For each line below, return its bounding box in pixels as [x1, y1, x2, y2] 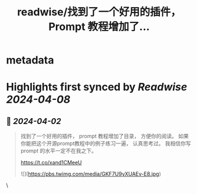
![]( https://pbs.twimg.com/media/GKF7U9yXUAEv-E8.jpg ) [20, 170, 161, 178]
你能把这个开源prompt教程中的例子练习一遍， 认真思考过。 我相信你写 [20, 140, 192, 147]
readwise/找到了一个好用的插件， [17, 5, 182, 19]
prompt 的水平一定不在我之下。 [20, 148, 97, 155]
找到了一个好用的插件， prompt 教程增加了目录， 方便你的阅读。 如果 [20, 133, 189, 140]
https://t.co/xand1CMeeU [20, 159, 83, 166]
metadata [6, 53, 54, 67]
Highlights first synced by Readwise [6, 81, 188, 94]
